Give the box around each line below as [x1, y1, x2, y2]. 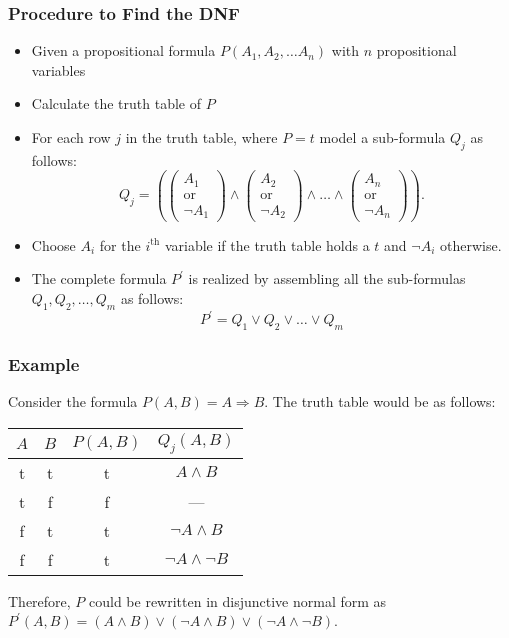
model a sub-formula [319, 127, 446, 147]
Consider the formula [8, 391, 138, 412]
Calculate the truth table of [31, 93, 202, 114]
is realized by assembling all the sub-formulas [188, 268, 466, 289]
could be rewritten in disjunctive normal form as [89, 590, 387, 611]
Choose [31, 234, 76, 255]
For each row [31, 127, 111, 147]
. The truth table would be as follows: [264, 391, 496, 412]
